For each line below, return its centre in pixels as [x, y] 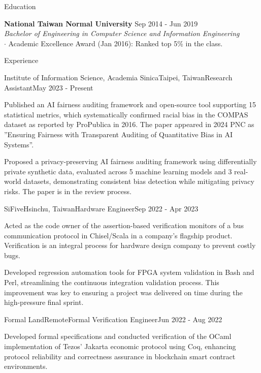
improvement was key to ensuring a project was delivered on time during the [123, 292]
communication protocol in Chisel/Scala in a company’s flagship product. [118, 235]
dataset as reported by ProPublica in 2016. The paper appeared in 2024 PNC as [129, 124]
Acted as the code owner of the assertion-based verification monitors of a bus [124, 225]
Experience [21, 60]
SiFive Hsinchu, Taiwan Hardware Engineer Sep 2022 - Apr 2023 [101, 208]
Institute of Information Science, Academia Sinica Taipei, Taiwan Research [118, 77]
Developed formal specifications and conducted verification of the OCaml [118, 336]
